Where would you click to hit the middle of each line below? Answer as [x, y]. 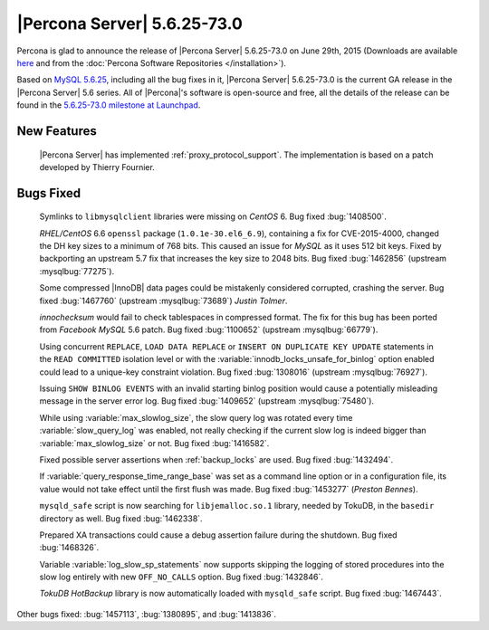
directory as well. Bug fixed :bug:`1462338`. [121, 518]
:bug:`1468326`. [69, 548]
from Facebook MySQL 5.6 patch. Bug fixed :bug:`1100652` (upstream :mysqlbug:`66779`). [209, 329]
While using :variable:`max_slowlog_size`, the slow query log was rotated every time [196, 417]
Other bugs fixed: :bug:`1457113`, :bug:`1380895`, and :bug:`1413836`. [146, 614]
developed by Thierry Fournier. [97, 167]
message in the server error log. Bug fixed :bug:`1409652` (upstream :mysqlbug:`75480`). [207, 401]
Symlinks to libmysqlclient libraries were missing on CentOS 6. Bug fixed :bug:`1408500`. [213, 216]
